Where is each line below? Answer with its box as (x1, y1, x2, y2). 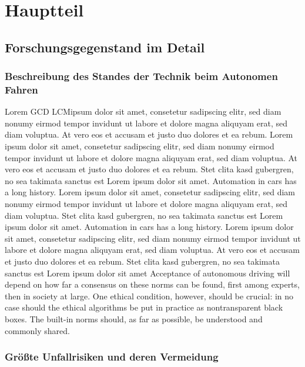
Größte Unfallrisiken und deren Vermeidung (5, 349, 219, 364)
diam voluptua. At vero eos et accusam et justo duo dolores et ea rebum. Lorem (5, 128, 293, 141)
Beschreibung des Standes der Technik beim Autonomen (5, 69, 278, 84)
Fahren (5, 82, 38, 96)
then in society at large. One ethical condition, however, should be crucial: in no (5, 289, 294, 302)
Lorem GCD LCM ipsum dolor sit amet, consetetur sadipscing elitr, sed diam (5, 105, 281, 118)
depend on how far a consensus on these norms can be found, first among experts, (5, 278, 300, 291)
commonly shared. (5, 324, 70, 336)
